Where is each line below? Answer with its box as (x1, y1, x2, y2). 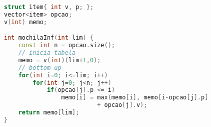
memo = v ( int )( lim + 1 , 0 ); (18, 56, 101, 64)
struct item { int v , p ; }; (4, 4, 94, 11)
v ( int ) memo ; (4, 18, 47, 26)
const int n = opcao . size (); (18, 42, 115, 49)
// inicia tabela (18, 49, 76, 57)
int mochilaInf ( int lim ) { (4, 34, 94, 42)
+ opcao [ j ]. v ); (97, 101, 147, 109)
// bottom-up (18, 64, 61, 71)
